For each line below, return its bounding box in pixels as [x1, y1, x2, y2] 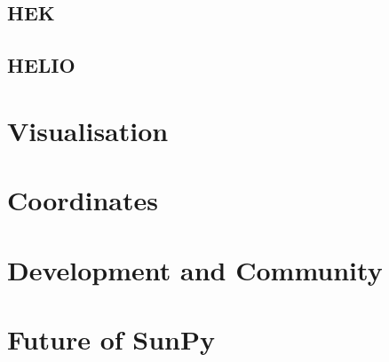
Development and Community [7, 251, 383, 287]
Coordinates [7, 182, 158, 218]
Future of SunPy [7, 320, 215, 357]
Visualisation [7, 112, 169, 148]
